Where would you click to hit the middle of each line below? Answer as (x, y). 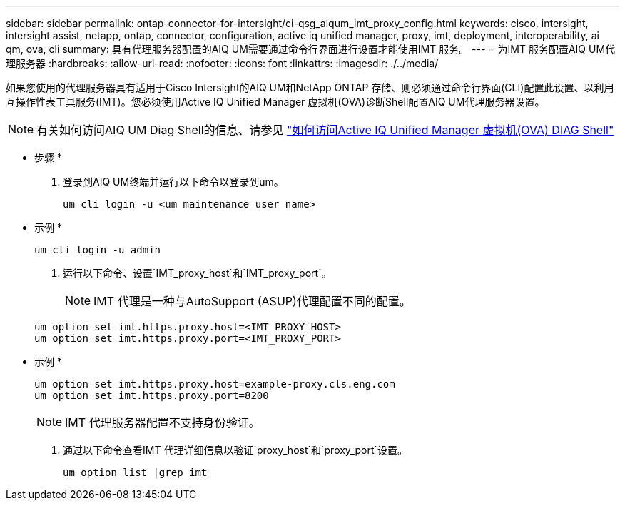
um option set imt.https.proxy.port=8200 (152, 395)
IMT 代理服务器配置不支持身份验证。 (163, 422)
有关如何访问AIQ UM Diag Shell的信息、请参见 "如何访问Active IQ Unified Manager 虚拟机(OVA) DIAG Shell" (325, 130)
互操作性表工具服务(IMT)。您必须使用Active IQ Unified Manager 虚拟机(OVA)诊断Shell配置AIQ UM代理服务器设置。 (275, 102)
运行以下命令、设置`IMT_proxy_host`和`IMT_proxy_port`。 (197, 273)
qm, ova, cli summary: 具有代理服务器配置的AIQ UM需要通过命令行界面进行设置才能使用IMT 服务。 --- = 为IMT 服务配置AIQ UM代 (311, 49)
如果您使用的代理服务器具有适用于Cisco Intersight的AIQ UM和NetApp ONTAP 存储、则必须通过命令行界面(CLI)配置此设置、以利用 (310, 87)
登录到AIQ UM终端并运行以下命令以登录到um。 (173, 182)
